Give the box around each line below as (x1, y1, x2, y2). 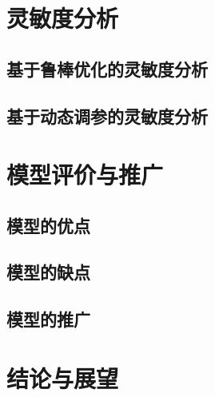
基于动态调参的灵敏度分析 (6, 103, 208, 128)
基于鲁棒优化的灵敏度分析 (6, 56, 208, 81)
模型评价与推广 (6, 158, 164, 191)
